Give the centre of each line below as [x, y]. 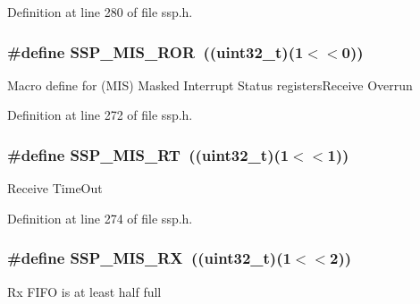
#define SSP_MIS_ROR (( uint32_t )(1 [155, 51]
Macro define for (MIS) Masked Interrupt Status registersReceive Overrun [210, 84]
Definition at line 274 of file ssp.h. [100, 218]
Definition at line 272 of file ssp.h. [100, 115]
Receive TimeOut [55, 188]
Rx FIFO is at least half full [84, 291]
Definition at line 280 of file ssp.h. [100, 12]
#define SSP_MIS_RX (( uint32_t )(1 [149, 258]
